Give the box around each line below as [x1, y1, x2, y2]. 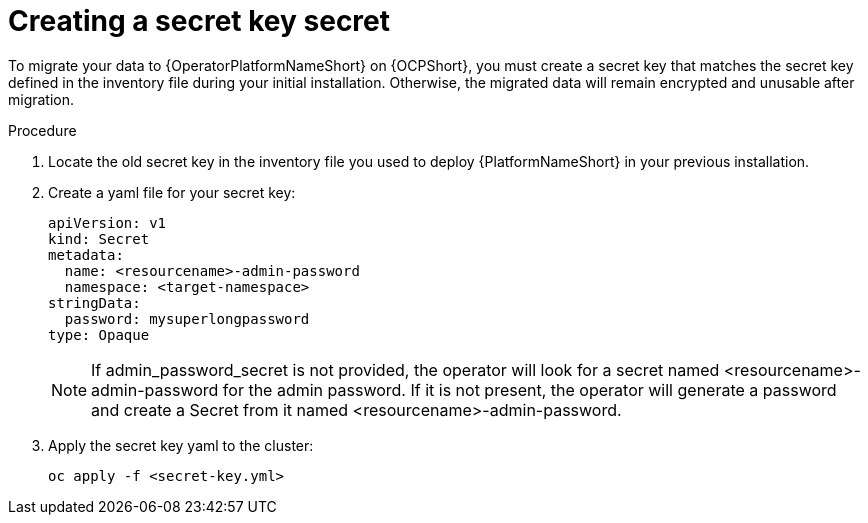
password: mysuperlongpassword [64, 310, 310, 327]
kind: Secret [48, 230, 150, 247]
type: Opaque [48, 326, 150, 343]
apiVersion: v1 [48, 214, 167, 231]
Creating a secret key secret [8, 4, 391, 38]
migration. [8, 90, 75, 108]
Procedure [8, 121, 77, 139]
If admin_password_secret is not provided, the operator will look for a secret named [91, 359, 720, 380]
